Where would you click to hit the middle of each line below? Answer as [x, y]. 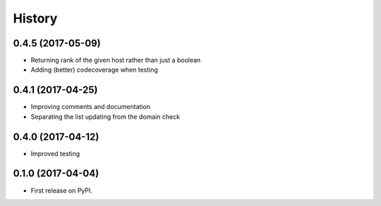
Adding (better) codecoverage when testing [95, 70]
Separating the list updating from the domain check [105, 117]
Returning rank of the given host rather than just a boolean [116, 60]
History [35, 18]
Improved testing [55, 153]
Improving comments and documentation [91, 107]
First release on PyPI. [62, 191]
